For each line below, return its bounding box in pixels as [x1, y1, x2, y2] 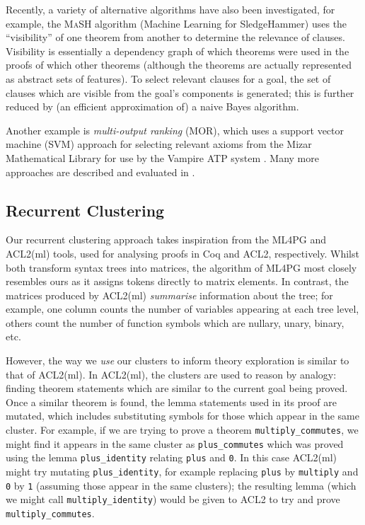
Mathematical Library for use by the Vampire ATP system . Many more [6, 150, 319, 165]
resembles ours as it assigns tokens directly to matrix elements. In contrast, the [6, 274, 349, 289]
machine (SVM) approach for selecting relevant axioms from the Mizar [6, 137, 312, 151]
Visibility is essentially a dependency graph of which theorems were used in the [6, 43, 349, 58]
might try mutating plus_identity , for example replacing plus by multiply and [6, 464, 359, 479]
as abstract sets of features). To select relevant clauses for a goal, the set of [6, 71, 331, 86]
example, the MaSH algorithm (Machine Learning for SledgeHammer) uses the [6, 16, 347, 30]
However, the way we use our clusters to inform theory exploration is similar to [6, 353, 349, 368]
